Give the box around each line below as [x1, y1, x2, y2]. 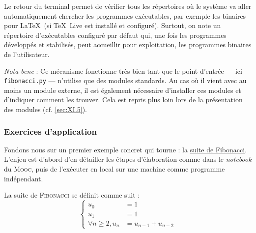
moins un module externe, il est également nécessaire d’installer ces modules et [4, 85, 241, 95]
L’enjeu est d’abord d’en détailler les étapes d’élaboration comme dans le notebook [4, 154, 252, 164]
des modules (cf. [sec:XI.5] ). [4, 104, 87, 114]
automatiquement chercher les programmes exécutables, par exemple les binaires [4, 10, 246, 21]
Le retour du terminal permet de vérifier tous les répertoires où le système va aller [4, 1, 252, 11]
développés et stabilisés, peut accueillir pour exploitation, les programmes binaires [4, 39, 252, 50]
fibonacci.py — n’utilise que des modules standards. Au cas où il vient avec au [4, 75, 247, 86]
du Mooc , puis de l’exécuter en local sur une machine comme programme [4, 164, 225, 174]
